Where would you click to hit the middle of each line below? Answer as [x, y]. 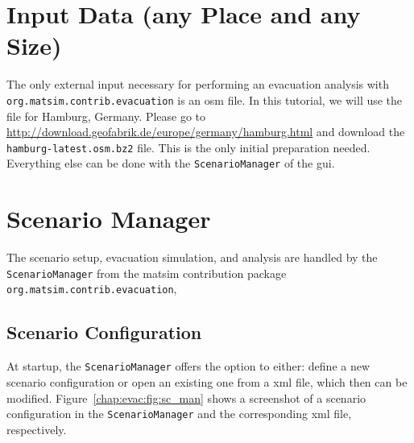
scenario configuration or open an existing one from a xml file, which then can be [207, 381]
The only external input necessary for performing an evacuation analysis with [198, 84]
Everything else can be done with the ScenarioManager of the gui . [171, 163]
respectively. [37, 429]
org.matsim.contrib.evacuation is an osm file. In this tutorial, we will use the [205, 99]
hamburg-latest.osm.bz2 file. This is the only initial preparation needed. [188, 147]
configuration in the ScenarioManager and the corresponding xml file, [179, 414]
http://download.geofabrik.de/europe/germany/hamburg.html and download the [206, 132]
